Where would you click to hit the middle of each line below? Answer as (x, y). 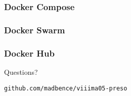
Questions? (21, 71)
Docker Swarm (35, 30)
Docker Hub (29, 53)
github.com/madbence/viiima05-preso (66, 88)
